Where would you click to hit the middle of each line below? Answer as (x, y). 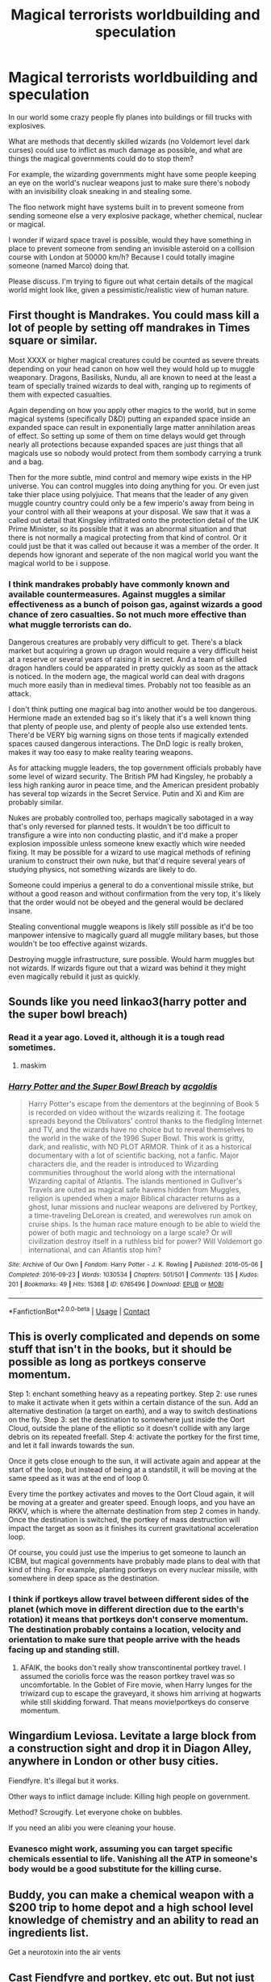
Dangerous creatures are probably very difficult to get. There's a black (126, 642)
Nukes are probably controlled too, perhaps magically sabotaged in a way (131, 818)
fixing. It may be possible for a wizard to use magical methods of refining (130, 852)
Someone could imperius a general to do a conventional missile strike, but (131, 885)
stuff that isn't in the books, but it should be (120, 1349)
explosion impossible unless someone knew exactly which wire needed (127, 844)
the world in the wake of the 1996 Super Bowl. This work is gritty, (136, 1138)
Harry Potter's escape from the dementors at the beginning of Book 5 (144, 1104)
